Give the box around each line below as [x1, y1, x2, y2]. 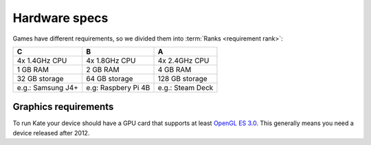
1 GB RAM [16, 65, 49, 74]
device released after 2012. [12, 129, 90, 137]
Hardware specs [12, 10, 109, 25]
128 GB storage [157, 74, 207, 83]
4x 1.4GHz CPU [16, 56, 67, 65]
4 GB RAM [157, 65, 192, 74]
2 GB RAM [86, 65, 120, 74]
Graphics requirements [12, 101, 114, 113]
